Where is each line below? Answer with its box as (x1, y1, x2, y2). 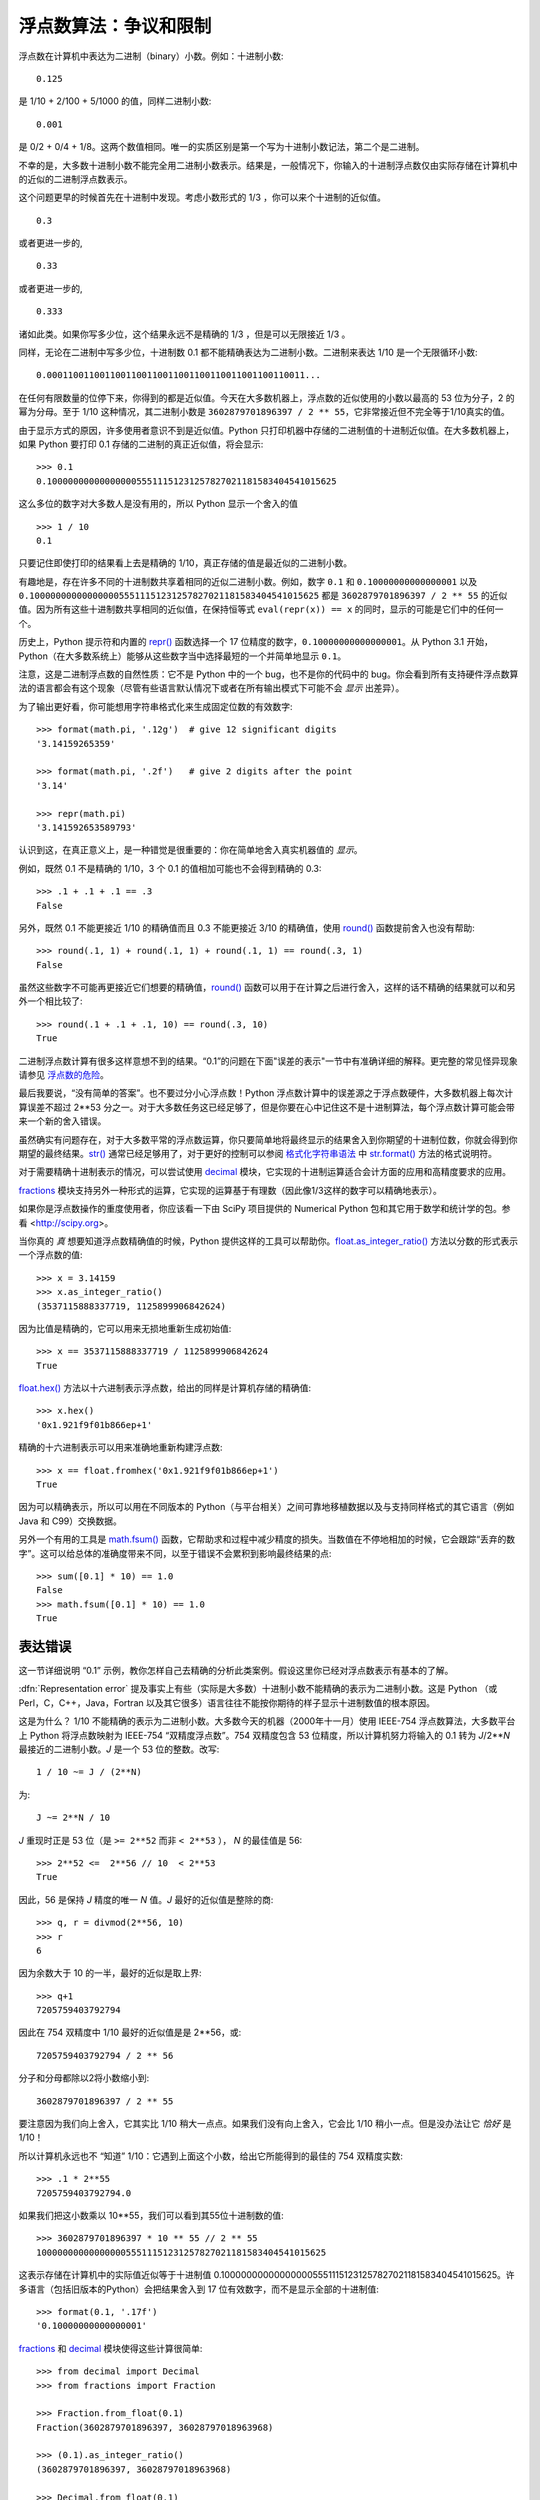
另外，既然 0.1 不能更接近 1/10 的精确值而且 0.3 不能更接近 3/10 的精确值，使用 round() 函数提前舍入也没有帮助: (18, 921, 475, 934)
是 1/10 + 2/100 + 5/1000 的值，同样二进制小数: (18, 95, 212, 107)
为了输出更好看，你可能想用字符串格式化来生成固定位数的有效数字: (18, 700, 294, 712)
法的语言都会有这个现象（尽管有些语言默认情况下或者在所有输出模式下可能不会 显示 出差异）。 (18, 682, 405, 694)
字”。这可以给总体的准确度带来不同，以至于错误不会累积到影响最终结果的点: (18, 1547, 332, 1559)
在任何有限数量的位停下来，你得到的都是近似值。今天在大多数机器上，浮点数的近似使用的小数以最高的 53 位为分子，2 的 (18, 391, 515, 404)
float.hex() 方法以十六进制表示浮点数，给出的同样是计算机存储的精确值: (18, 1382, 312, 1394)
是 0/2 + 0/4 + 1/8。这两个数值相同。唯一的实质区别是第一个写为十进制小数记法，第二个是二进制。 (18, 141, 425, 153)
